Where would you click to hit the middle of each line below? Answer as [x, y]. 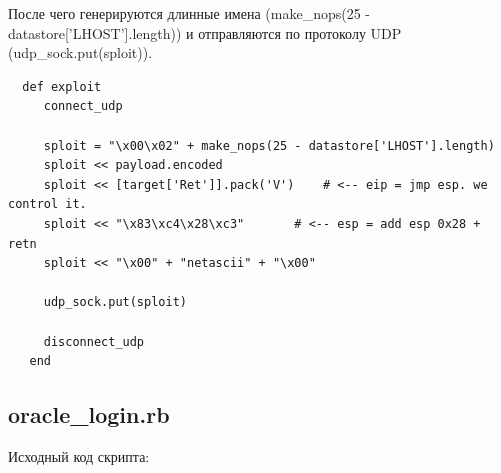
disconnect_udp [94, 341]
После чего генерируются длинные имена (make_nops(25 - [189, 13]
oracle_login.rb [89, 414]
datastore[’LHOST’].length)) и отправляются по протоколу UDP [205, 32]
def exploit [62, 86]
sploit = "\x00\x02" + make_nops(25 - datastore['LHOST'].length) [269, 145]
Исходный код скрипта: [79, 455]
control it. [47, 204]
